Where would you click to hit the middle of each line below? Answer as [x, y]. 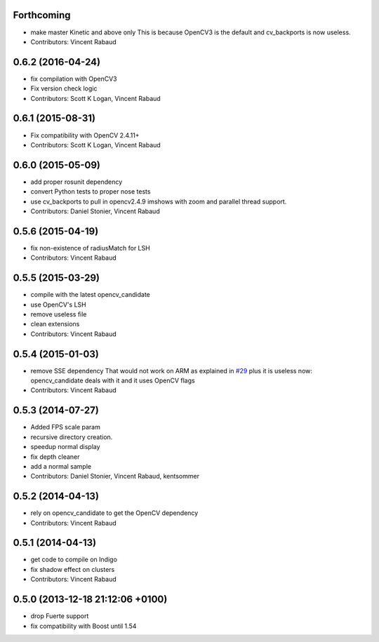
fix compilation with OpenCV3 [74, 79]
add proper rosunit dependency [77, 182]
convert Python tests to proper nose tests [91, 192]
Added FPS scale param [66, 427]
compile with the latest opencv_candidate [91, 295]
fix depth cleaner [55, 457]
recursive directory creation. [72, 437]
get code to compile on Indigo [74, 560]
